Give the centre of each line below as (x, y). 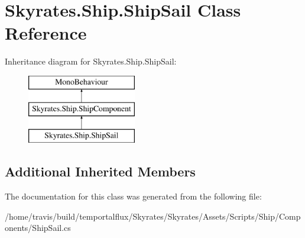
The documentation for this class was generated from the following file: (133, 196)
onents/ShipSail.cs (38, 228)
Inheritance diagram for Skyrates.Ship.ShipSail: (91, 61)
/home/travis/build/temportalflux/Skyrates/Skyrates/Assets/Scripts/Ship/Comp (153, 216)
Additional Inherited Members (100, 171)
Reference (46, 33)
